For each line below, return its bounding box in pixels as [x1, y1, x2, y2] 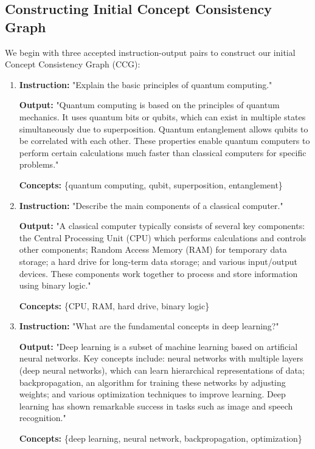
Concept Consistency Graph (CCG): [5, 58, 140, 70]
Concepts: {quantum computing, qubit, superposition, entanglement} [19, 178, 283, 191]
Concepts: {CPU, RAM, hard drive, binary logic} [19, 299, 210, 312]
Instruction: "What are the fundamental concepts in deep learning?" [19, 320, 279, 332]
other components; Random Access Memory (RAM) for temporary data [19, 243, 287, 256]
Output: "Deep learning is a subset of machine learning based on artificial [19, 340, 298, 352]
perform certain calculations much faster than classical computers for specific [19, 146, 306, 159]
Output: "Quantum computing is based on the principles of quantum [19, 98, 280, 111]
